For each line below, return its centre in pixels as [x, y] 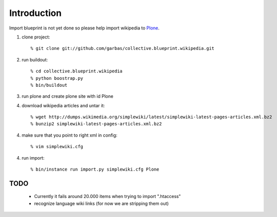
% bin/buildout [49, 85]
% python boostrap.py [57, 78]
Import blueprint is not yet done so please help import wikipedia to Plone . [84, 28]
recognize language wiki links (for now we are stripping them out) [101, 203]
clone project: [36, 37]
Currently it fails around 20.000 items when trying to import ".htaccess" [108, 197]
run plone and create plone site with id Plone [68, 96]
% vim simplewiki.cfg [57, 147]
